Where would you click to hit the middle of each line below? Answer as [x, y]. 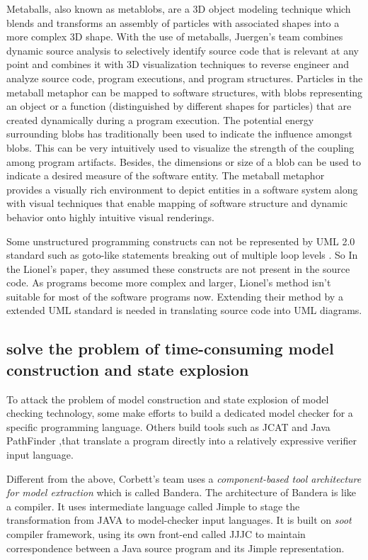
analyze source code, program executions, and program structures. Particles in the [185, 78]
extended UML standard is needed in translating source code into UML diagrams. [184, 310]
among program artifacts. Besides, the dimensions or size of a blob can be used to [184, 161]
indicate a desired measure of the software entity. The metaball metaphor [166, 175]
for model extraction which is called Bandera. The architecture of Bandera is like [182, 492]
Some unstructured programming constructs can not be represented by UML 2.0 [181, 241]
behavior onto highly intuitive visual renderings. [110, 217]
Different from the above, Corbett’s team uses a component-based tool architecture [184, 478]
